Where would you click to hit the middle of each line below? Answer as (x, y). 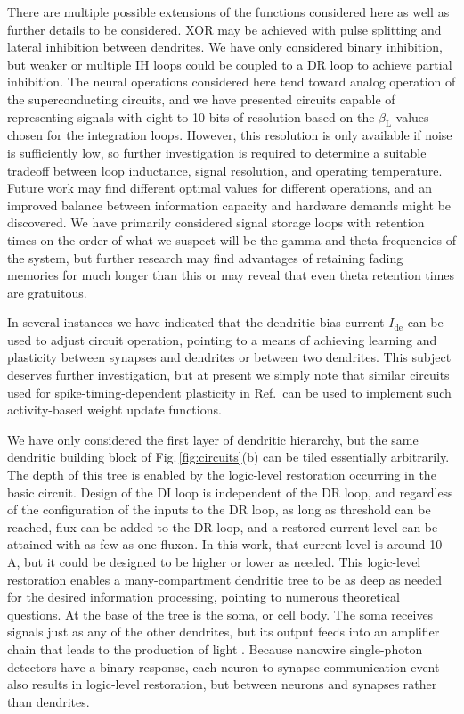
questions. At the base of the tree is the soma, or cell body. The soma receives (220, 614)
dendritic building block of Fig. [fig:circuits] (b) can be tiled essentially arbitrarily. (228, 457)
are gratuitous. (47, 292)
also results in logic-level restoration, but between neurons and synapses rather (222, 684)
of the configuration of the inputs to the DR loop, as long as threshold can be (219, 509)
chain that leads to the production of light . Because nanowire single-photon (215, 648)
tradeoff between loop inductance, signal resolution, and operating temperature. (225, 170)
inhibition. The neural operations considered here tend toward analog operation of (232, 82)
